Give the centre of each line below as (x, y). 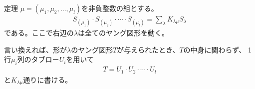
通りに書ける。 (48, 79)
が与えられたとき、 (148, 49)
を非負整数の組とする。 (120, 8)
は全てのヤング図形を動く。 (124, 33)
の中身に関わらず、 (215, 49)
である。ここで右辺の (39, 33)
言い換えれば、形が (35, 49)
